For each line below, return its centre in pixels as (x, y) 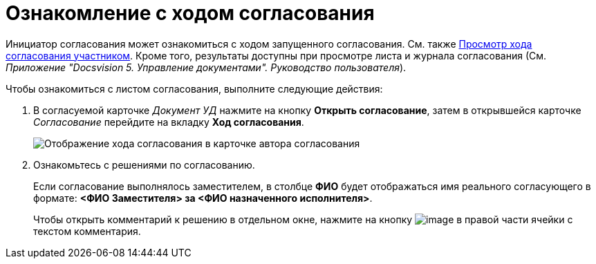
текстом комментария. (87, 231)
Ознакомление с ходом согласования (190, 13)
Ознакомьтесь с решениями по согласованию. (144, 164)
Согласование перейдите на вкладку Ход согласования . (169, 122)
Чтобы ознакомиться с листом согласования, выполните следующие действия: (194, 88)
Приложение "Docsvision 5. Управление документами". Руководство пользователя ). (206, 67)
